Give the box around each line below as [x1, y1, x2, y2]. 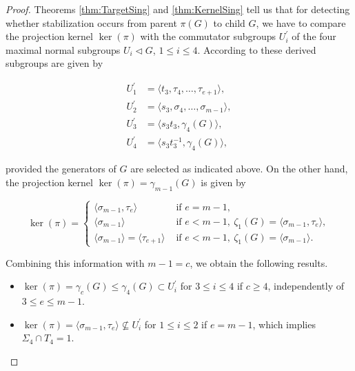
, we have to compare [256, 15, 346, 30]
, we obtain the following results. [190, 255, 328, 270]
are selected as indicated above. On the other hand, [130, 161, 348, 176]
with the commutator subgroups [140, 29, 276, 43]
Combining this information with [6, 255, 145, 270]
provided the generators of [6, 161, 116, 176]
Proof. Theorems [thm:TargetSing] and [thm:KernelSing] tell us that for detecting [6, 2, 350, 16]
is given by [201, 174, 246, 189]
